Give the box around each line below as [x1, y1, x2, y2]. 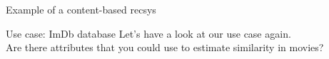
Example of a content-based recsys [6, 2, 156, 16]
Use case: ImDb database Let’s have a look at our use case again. [6, 26, 291, 41]
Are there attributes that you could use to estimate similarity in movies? [6, 40, 324, 55]
